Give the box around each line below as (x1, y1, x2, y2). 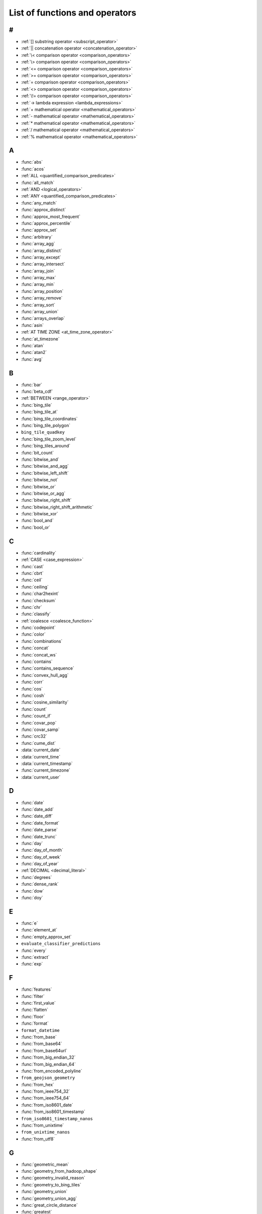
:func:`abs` (21, 159, 43, 165)
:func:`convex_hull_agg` (21, 672, 69, 678)
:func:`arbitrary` (21, 234, 53, 240)
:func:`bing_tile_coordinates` (21, 416, 78, 422)
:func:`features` (21, 986, 52, 993)
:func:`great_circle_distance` (21, 1202, 78, 1208)
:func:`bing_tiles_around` (21, 443, 70, 449)
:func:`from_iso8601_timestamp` (21, 1109, 86, 1114)
